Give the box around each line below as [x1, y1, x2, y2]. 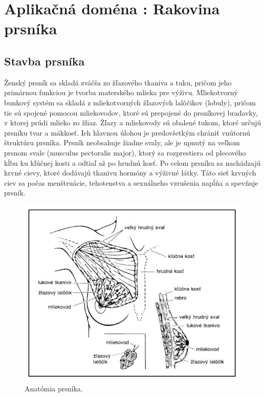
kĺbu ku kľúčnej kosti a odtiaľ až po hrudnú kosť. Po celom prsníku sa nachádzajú [4, 157, 261, 168]
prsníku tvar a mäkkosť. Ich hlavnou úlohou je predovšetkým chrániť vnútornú [4, 127, 251, 138]
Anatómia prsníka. [25, 383, 83, 394]
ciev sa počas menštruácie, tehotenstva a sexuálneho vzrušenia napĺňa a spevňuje [4, 177, 258, 188]
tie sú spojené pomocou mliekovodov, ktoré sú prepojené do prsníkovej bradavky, [4, 107, 258, 118]
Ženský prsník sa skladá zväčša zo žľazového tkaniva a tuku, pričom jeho [4, 77, 232, 87]
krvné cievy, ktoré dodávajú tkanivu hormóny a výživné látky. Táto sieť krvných [4, 167, 256, 178]
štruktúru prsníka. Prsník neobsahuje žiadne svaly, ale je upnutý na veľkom [4, 137, 240, 148]
